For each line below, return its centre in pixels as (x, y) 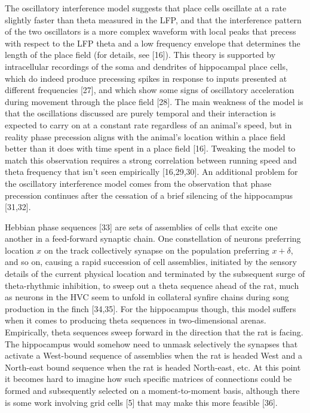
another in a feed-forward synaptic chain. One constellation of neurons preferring (153, 238)
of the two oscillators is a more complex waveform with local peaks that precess (151, 31)
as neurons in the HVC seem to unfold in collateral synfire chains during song (147, 297)
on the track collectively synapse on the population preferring (156, 250)
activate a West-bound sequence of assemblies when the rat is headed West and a (154, 355)
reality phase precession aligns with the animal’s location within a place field (145, 136)
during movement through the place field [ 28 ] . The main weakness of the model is (154, 101)
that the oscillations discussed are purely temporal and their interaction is (140, 113)
